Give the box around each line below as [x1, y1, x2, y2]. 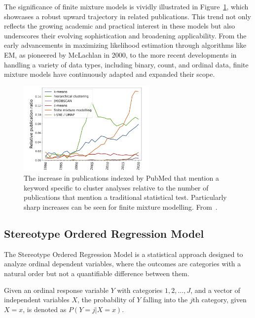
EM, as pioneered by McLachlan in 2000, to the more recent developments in [4, 49, 237, 60]
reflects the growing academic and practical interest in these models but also [4, 21, 235, 31]
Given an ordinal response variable [4, 285, 109, 295]
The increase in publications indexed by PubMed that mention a [24, 173, 219, 183]
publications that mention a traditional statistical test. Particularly [24, 192, 227, 202]
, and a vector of [190, 285, 240, 295]
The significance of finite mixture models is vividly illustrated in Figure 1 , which [4, 1, 249, 11]
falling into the [143, 294, 188, 305]
